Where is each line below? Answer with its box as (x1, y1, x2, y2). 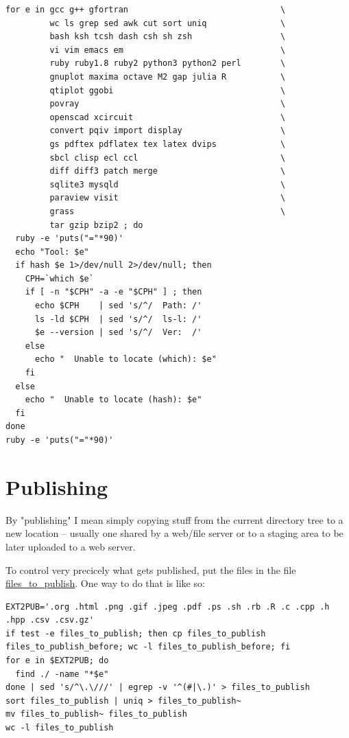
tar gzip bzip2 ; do (49, 220, 143, 230)
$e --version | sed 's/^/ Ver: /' (34, 327, 202, 338)
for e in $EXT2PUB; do (5, 656, 109, 666)
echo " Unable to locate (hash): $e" (25, 395, 202, 405)
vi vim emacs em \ (49, 45, 286, 55)
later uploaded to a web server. (5, 539, 136, 553)
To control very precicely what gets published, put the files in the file (5, 562, 296, 577)
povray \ (49, 99, 286, 109)
